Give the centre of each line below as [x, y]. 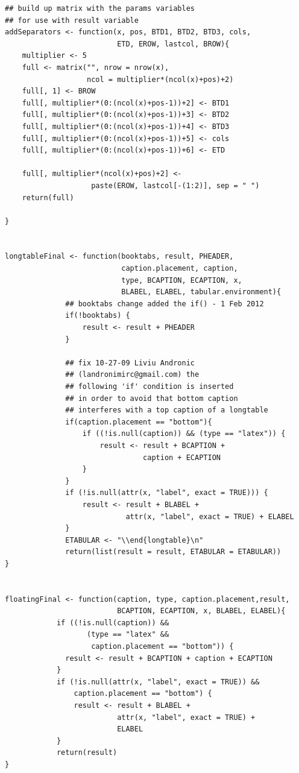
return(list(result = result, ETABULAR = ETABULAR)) [173, 552]
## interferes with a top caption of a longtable [167, 410]
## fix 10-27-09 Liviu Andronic [130, 363]
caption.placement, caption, [180, 269]
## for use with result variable [72, 20]
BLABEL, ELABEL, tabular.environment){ [201, 292]
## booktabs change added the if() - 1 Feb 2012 [165, 304]
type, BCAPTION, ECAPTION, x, [182, 280]
